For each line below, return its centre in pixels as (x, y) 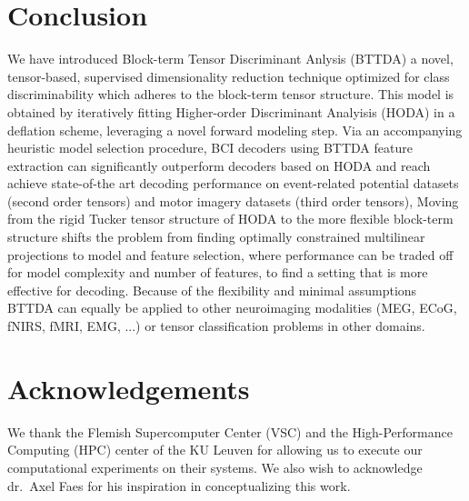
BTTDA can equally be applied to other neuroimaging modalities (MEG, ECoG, (232, 308)
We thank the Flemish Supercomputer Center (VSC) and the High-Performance (230, 431)
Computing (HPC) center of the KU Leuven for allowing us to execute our (215, 450)
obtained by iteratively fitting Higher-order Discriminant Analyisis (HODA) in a (231, 111)
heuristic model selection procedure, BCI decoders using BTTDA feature (210, 148)
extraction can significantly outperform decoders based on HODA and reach (219, 165)
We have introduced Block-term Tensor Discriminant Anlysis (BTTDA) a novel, (230, 59)
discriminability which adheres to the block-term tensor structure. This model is (231, 94)
